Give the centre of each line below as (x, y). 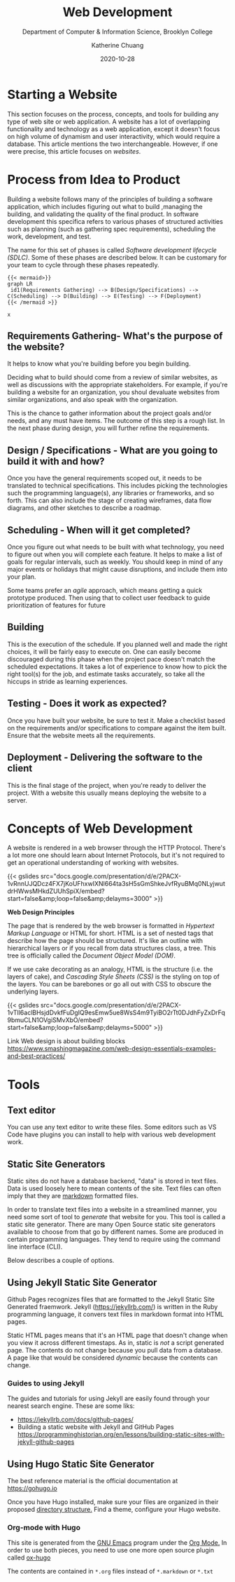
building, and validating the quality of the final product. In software (103, 214)
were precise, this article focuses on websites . (74, 151)
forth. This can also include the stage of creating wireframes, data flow (109, 501)
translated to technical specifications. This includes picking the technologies (117, 485)
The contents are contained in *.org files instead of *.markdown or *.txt (110, 1571)
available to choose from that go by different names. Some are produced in (115, 1232)
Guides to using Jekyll (46, 1383)
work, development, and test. (49, 236)
